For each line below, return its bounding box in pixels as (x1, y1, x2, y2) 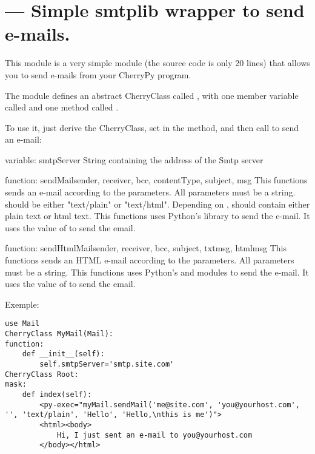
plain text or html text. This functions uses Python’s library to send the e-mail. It (5, 209, 310, 222)
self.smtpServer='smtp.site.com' (39, 360, 174, 369)
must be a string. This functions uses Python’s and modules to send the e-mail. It (5, 265, 309, 278)
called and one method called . (5, 101, 119, 113)
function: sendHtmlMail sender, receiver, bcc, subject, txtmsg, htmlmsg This (5, 242, 287, 254)
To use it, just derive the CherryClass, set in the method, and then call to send (5, 121, 299, 134)
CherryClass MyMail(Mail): (5, 330, 113, 339)
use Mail (5, 319, 40, 328)
